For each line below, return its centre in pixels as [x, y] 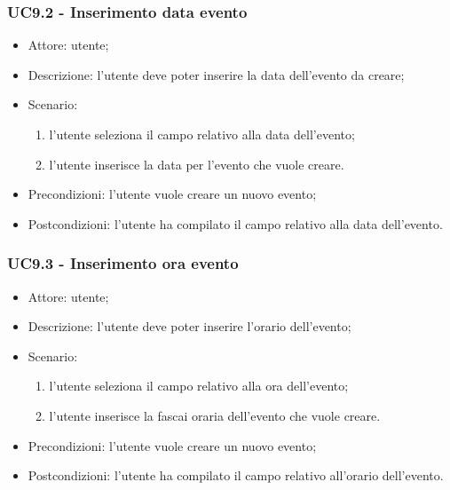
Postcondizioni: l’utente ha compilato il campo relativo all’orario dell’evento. [236, 475]
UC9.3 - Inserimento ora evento [123, 263]
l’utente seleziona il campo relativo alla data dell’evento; [202, 134]
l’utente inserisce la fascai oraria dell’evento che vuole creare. [215, 415]
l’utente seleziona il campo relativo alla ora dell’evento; [199, 386]
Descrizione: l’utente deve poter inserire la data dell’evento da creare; [216, 74]
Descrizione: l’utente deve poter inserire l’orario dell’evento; [189, 326]
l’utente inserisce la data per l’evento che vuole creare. [197, 164]
